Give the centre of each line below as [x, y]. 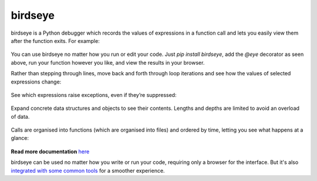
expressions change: [36, 82]
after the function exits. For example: [55, 41]
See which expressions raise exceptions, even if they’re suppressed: [94, 95]
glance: [20, 138]
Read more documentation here [50, 151]
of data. [20, 116]
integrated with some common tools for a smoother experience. [88, 170]
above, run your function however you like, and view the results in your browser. [108, 62]
